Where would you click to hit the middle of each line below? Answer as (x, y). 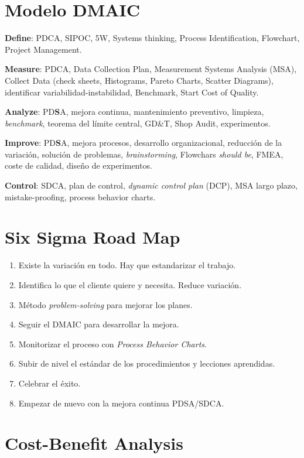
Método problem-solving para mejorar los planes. (105, 304)
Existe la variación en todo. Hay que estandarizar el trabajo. (127, 265)
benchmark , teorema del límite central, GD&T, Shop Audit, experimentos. (138, 123)
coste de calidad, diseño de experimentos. (78, 165)
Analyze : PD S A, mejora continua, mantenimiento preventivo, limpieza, (134, 112)
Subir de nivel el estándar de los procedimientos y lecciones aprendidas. (147, 363)
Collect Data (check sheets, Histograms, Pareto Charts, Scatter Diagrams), (139, 80)
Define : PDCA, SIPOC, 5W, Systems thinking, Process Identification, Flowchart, (152, 38)
